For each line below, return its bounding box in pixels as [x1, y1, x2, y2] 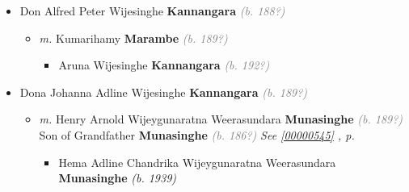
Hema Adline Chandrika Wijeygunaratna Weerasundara [58, 153, 336, 170]
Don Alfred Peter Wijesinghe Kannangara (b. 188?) [19, 2, 285, 19]
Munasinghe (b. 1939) [58, 169, 177, 186]
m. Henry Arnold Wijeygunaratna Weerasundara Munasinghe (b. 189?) [39, 111, 403, 127]
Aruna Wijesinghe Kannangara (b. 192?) [58, 56, 270, 73]
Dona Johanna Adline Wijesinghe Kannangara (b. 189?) [19, 83, 308, 100]
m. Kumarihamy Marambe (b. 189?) [39, 29, 228, 46]
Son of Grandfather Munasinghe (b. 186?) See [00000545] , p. [39, 126, 355, 143]
